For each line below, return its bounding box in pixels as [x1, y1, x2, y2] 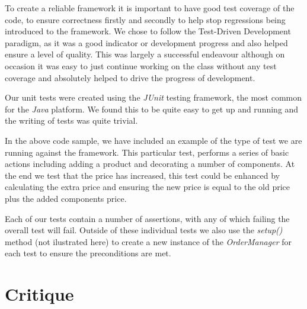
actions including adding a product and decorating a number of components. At [5, 157, 295, 170]
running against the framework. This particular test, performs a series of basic [5, 146, 289, 158]
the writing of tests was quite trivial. [5, 114, 138, 127]
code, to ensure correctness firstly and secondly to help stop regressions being [5, 13, 286, 25]
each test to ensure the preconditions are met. [5, 247, 171, 259]
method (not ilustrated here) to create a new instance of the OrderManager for [5, 235, 292, 247]
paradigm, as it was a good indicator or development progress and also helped [5, 36, 288, 49]
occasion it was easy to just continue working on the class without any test [5, 59, 277, 72]
